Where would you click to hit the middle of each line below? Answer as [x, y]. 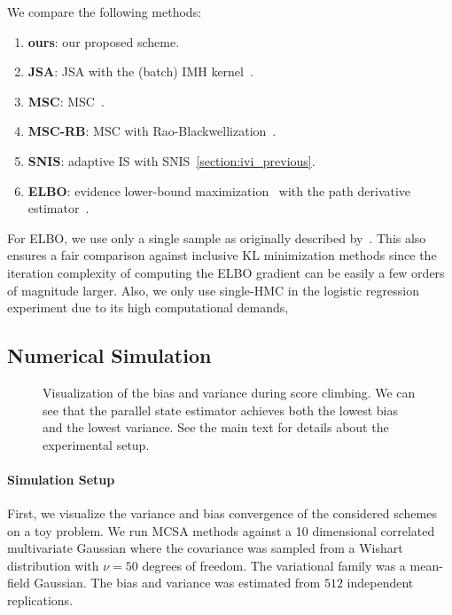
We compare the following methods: [105, 12]
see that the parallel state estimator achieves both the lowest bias [221, 410]
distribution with [53, 565]
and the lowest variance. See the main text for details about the [216, 427]
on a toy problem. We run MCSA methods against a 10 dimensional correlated [221, 530]
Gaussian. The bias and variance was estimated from [177, 583]
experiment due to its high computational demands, [148, 307]
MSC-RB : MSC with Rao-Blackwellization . [152, 131]
